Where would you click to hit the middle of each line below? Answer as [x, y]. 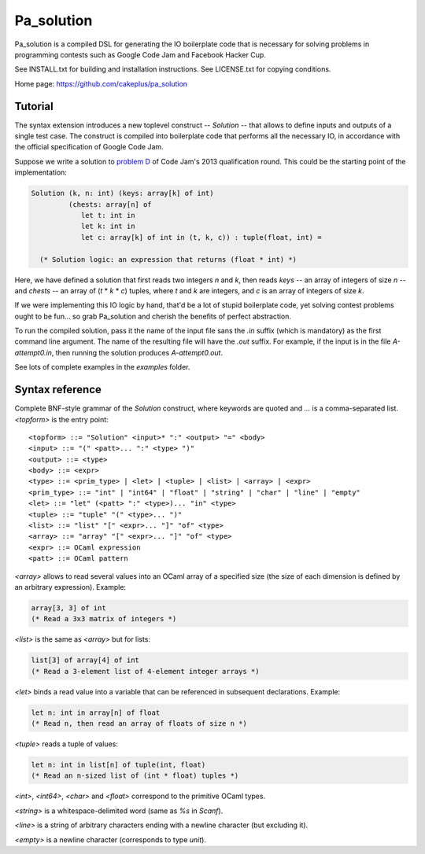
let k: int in [108, 226]
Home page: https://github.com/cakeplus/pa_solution [101, 83]
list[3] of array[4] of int [85, 660]
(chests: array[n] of [110, 204]
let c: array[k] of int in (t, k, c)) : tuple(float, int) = [201, 237]
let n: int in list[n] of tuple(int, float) [118, 765]
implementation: [41, 172]
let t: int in [108, 215]
